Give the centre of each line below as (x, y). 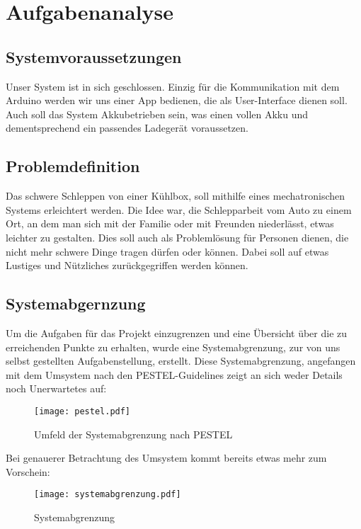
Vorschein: (28, 471)
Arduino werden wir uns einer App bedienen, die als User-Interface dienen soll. (177, 100)
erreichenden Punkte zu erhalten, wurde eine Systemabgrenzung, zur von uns (173, 347)
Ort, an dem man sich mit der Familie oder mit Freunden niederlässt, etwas (170, 223)
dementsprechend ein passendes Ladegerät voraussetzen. (127, 128)
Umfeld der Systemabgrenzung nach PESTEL (133, 434)
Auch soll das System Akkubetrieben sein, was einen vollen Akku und (157, 114)
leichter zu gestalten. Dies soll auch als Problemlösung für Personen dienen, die (177, 237)
